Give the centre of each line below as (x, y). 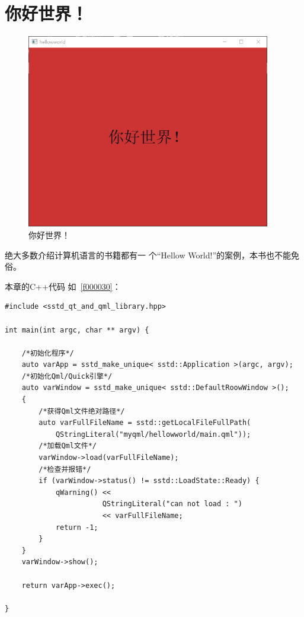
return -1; (77, 527)
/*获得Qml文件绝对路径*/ (82, 411)
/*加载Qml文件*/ (68, 446)
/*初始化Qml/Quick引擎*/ (67, 376)
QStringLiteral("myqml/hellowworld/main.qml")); (153, 434)
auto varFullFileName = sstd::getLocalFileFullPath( (145, 423)
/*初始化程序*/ (48, 353)
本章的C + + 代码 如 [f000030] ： (63, 286)
